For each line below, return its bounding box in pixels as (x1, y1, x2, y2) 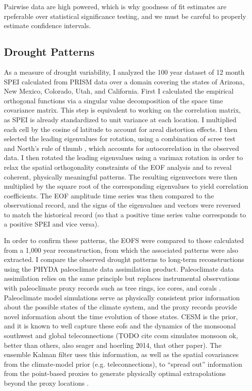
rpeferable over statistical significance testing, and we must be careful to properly (4, 11, 246, 21)
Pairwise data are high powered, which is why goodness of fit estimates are (4, 1, 227, 11)
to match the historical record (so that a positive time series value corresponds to (4, 209, 246, 219)
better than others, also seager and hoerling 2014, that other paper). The (4, 340, 222, 350)
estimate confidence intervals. (4, 20, 91, 31)
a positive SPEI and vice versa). (4, 219, 100, 229)
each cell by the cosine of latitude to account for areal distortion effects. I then (4, 124, 237, 134)
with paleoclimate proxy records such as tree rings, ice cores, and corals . (4, 283, 221, 293)
